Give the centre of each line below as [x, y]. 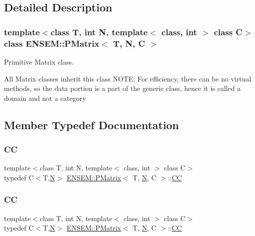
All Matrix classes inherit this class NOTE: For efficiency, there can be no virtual [128, 78]
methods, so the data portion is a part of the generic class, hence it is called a [122, 88]
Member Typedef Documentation [92, 124]
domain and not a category [45, 98]
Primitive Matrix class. [39, 61]
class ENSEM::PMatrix [52, 43]
